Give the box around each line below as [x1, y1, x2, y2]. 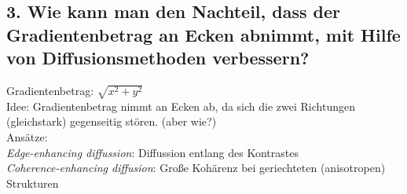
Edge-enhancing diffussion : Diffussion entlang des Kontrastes [6, 144, 299, 160]
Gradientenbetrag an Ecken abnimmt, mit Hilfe [6, 22, 401, 46]
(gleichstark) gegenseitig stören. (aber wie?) [6, 113, 217, 130]
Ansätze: [6, 128, 48, 145]
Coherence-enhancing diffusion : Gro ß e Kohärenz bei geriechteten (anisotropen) [6, 159, 386, 176]
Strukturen [6, 174, 59, 191]
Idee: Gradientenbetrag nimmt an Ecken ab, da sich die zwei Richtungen [6, 97, 355, 114]
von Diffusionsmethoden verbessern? [6, 46, 310, 70]
